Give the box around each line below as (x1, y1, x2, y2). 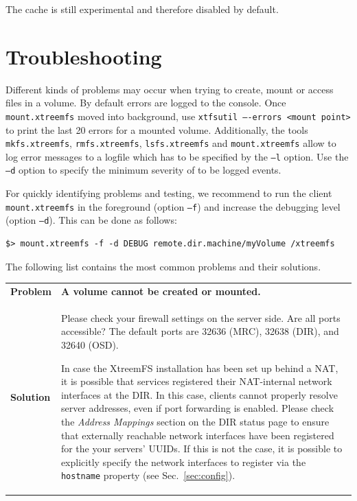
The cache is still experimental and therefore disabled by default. (5, 2, 279, 16)
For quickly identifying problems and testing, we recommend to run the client (5, 186, 332, 200)
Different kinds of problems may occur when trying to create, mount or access (5, 82, 334, 96)
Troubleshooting (5, 42, 162, 70)
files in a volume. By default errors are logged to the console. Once (5, 95, 286, 110)
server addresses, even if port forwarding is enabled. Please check (60, 401, 334, 415)
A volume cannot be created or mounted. (60, 283, 261, 298)
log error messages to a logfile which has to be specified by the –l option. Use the (5, 149, 349, 163)
